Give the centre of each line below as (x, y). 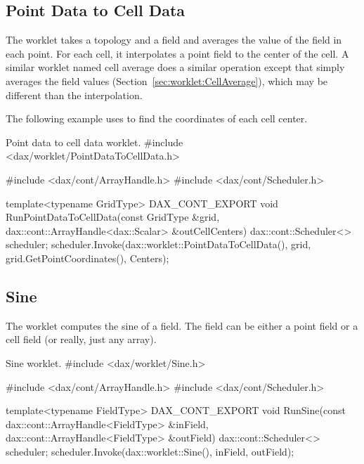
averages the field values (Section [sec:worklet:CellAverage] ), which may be (167, 80)
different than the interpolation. (74, 95)
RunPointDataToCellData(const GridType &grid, (113, 217)
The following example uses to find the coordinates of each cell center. (157, 118)
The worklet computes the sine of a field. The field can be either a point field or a (182, 325)
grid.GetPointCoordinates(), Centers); (87, 258)
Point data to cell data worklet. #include (95, 142)
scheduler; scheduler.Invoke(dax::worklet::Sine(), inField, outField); (150, 451)
